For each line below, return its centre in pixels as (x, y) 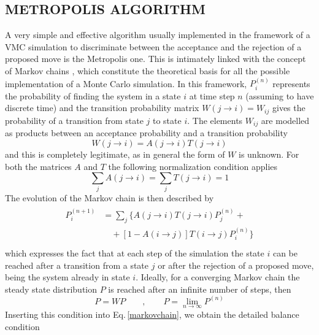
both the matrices (38, 166)
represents (291, 83)
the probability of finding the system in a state (93, 95)
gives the (289, 108)
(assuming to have (280, 95)
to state (167, 120)
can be (285, 252)
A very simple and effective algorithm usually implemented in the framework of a (158, 35)
